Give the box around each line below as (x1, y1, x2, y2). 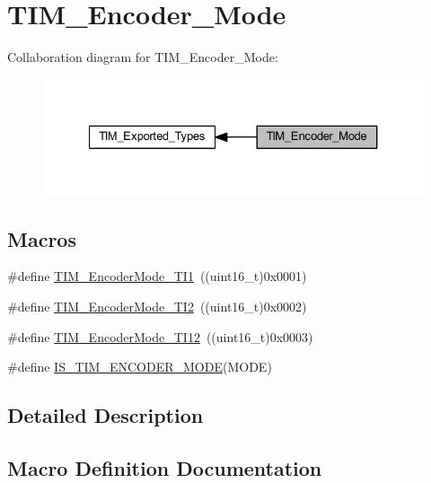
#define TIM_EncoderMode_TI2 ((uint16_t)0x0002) (7, 297, 307, 316)
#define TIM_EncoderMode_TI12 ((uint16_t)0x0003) (7, 327, 313, 346)
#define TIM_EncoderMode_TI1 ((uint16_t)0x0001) (7, 267, 307, 285)
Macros (7, 224, 76, 252)
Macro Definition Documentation (7, 453, 322, 481)
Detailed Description (7, 401, 204, 429)
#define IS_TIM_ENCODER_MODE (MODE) (7, 357, 272, 376)
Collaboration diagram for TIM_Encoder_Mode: (7, 48, 278, 66)
